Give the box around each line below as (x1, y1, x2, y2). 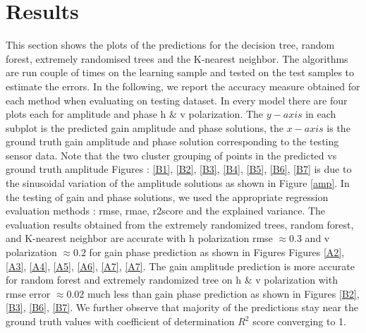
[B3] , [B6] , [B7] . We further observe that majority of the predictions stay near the (6, 300, 359, 315)
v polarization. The (180, 107, 264, 121)
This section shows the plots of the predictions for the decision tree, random (6, 37, 335, 52)
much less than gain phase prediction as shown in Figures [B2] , (87, 286, 360, 301)
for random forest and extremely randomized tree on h (6, 272, 241, 287)
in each (305, 107, 336, 121)
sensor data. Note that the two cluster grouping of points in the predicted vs (6, 147, 337, 162)
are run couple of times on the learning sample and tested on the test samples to (6, 65, 355, 80)
